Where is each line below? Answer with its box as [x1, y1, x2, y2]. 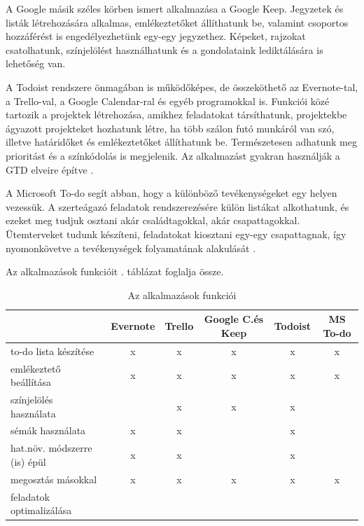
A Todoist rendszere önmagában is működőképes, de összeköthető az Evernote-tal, [6, 79, 358, 94]
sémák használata [10, 423, 86, 438]
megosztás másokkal [10, 471, 97, 486]
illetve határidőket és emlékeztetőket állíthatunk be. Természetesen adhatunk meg [6, 134, 357, 149]
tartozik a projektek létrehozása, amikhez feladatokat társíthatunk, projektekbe [6, 107, 347, 122]
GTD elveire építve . [6, 162, 94, 177]
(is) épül [10, 454, 46, 469]
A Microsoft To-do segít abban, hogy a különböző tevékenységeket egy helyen [6, 186, 337, 200]
